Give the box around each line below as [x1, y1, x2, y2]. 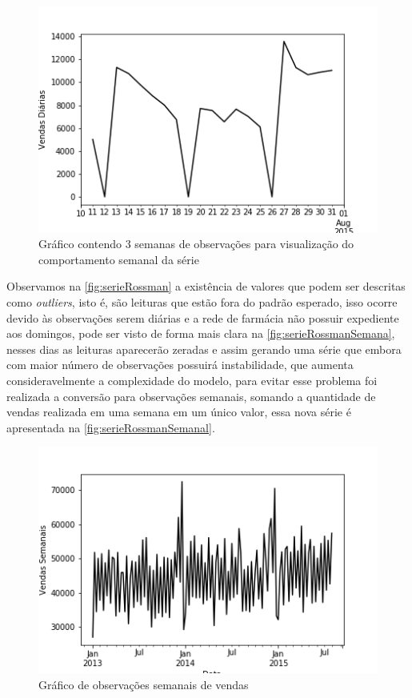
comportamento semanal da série [38, 251, 199, 267]
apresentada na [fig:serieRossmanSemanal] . [6, 419, 215, 435]
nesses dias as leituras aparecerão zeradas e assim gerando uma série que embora [6, 340, 402, 357]
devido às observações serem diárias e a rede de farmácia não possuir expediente [6, 309, 399, 326]
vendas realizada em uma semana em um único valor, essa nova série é [6, 403, 351, 420]
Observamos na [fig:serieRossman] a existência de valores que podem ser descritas [6, 278, 406, 295]
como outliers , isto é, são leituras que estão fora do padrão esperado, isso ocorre [6, 294, 398, 311]
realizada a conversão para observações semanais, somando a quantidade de [6, 387, 376, 404]
